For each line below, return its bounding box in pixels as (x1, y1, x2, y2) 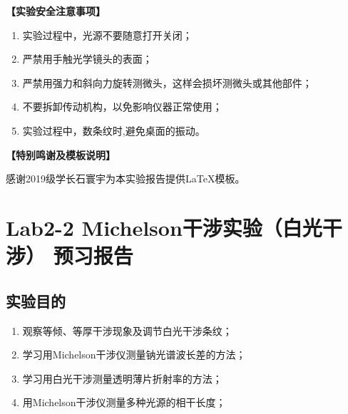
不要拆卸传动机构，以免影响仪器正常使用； (22, 99, 222, 114)
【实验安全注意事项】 (6, 4, 106, 18)
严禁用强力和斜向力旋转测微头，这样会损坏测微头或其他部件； (22, 75, 312, 90)
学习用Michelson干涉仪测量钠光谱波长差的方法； (22, 347, 246, 362)
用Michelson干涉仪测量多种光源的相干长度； (22, 395, 226, 410)
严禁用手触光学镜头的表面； (22, 51, 153, 66)
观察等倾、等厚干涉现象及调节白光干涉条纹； (22, 323, 232, 338)
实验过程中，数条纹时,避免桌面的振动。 (22, 123, 205, 138)
